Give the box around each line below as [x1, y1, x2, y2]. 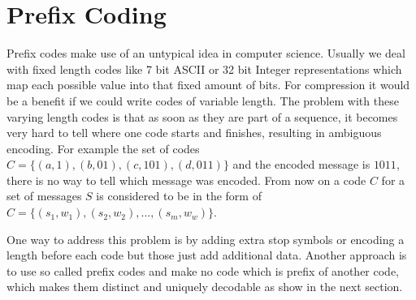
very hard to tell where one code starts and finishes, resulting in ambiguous [6, 124, 382, 141]
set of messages [6, 187, 82, 204]
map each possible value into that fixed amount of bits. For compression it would [6, 76, 410, 93]
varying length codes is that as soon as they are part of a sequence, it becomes [6, 108, 398, 125]
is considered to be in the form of [96, 187, 262, 204]
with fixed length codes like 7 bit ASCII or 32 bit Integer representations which [6, 60, 402, 77]
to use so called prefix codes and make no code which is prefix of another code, [6, 262, 399, 279]
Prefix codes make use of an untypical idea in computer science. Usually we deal [6, 45, 405, 62]
